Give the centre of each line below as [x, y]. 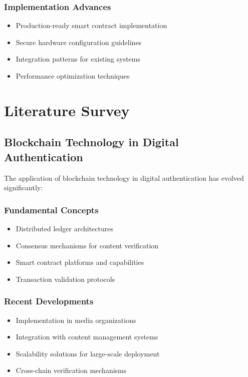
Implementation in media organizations [76, 320]
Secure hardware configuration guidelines [79, 42]
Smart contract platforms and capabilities [80, 262]
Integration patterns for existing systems [78, 59]
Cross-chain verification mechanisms [71, 370]
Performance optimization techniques [73, 76]
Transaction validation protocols [65, 279]
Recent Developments [49, 301]
